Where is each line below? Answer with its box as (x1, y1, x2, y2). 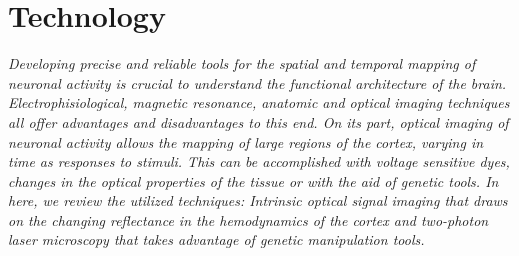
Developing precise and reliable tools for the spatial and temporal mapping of (8, 53, 476, 74)
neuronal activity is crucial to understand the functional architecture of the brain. (8, 72, 507, 93)
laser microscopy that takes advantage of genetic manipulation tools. (8, 229, 425, 250)
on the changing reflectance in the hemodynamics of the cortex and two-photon (8, 209, 489, 230)
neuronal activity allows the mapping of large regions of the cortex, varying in (8, 131, 484, 152)
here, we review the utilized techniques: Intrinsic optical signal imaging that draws (8, 190, 508, 211)
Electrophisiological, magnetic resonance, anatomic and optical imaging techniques (8, 92, 510, 113)
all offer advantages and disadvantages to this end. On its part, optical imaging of (8, 111, 509, 132)
